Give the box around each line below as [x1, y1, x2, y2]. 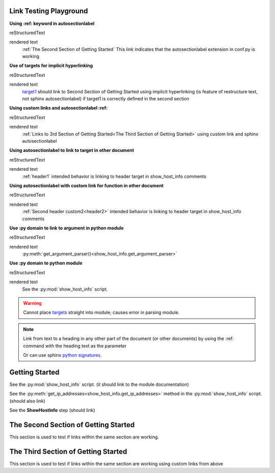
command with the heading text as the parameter [23, 343, 127, 349]
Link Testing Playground [9, 7, 89, 15]
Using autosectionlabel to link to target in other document [9, 147, 134, 153]
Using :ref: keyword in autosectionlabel [9, 20, 95, 27]
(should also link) [9, 398, 46, 404]
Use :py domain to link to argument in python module [9, 225, 124, 231]
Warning [23, 300, 42, 306]
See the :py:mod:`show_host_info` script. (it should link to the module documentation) [9, 381, 189, 387]
